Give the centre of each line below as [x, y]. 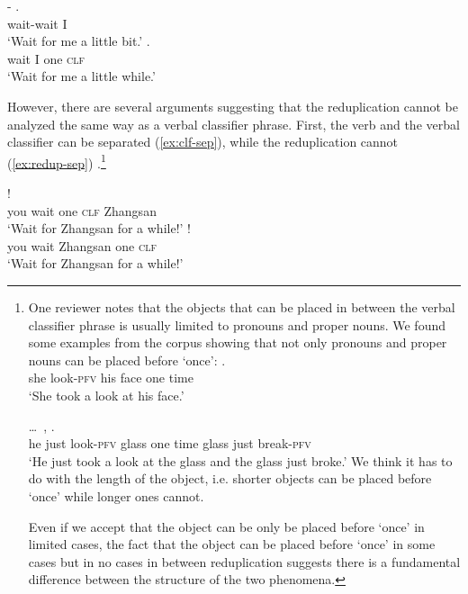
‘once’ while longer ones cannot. [116, 495]
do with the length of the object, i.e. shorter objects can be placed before [230, 478]
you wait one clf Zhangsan [82, 210]
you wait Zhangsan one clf [82, 245]
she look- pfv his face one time [111, 378]
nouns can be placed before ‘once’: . [127, 360]
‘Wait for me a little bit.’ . [79, 41]
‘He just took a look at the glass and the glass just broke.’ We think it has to [240, 460]
